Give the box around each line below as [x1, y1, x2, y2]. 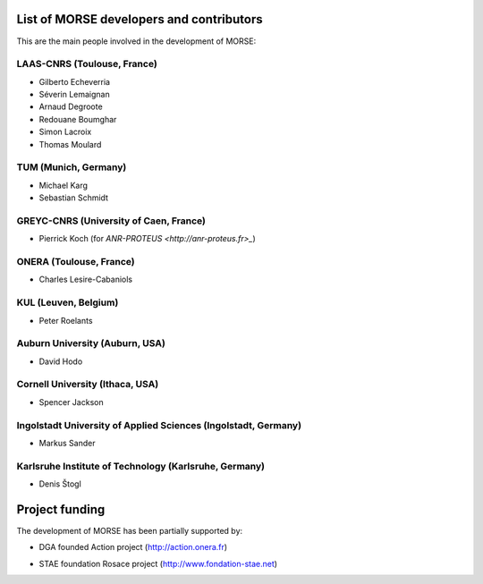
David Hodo [38, 356, 83, 367]
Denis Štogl [38, 478, 82, 489]
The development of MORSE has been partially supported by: [16, 526, 243, 537]
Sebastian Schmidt [38, 192, 109, 203]
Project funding [16, 502, 106, 517]
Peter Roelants [38, 315, 93, 326]
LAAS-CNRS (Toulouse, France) [16, 58, 158, 71]
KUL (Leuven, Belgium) [16, 296, 119, 309]
